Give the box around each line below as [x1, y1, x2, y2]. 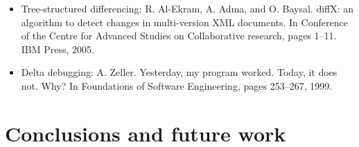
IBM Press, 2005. [21, 41, 94, 56]
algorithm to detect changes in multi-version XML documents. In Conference [21, 14, 348, 29]
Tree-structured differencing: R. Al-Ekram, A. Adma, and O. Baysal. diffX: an [21, 1, 354, 15]
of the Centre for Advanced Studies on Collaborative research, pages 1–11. [21, 28, 337, 43]
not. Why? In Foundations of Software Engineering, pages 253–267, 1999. [21, 78, 333, 92]
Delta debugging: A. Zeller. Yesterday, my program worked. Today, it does [21, 65, 338, 79]
